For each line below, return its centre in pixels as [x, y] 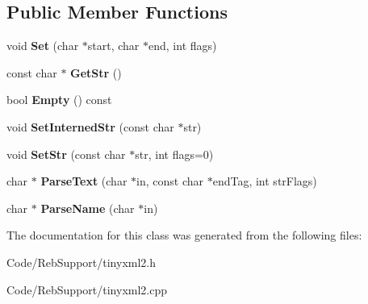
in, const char [170, 181]
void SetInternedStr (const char [90, 126]
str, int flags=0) [174, 154]
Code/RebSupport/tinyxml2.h [82, 262]
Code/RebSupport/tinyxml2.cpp [87, 289]
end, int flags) [183, 46]
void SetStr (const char [66, 154]
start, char [113, 46]
